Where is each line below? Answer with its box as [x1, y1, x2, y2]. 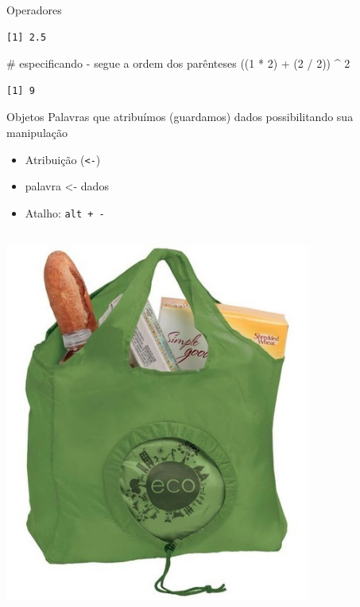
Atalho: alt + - [25, 204, 105, 221]
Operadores [6, 2, 62, 18]
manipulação [6, 123, 68, 140]
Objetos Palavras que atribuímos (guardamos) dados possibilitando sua [6, 108, 354, 125]
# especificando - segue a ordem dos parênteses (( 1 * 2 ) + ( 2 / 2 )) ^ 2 [6, 55, 350, 72]
